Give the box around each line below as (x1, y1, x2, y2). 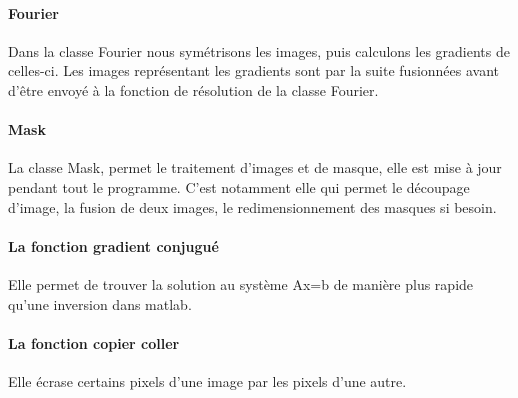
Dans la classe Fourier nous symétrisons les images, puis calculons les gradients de (8, 40, 510, 61)
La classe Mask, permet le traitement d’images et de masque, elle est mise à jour (8, 157, 502, 178)
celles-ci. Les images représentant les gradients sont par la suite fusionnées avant (8, 60, 500, 81)
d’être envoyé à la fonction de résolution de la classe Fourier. (8, 79, 379, 100)
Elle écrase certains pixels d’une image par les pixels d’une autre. (8, 370, 407, 391)
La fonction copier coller (8, 332, 180, 353)
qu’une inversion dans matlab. (8, 293, 192, 314)
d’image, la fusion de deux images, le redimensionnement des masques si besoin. (8, 196, 497, 217)
